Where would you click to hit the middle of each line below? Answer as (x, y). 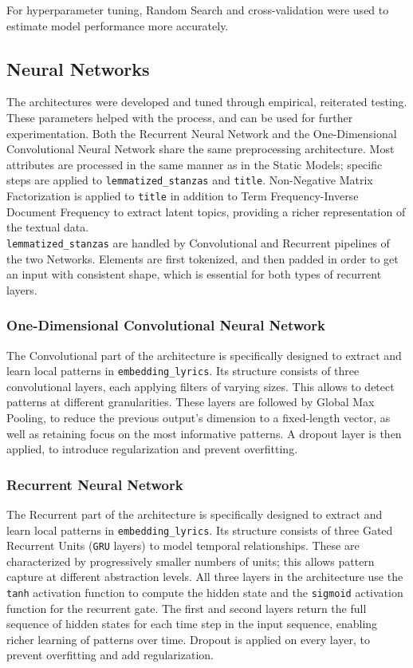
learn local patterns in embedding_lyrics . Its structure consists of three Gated (200, 530)
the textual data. (48, 227)
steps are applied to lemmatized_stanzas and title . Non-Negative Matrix (190, 180)
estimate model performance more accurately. (118, 25)
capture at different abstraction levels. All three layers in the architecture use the (205, 577)
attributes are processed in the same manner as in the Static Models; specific (195, 164)
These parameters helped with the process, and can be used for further (180, 117)
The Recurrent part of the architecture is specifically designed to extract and (195, 514)
